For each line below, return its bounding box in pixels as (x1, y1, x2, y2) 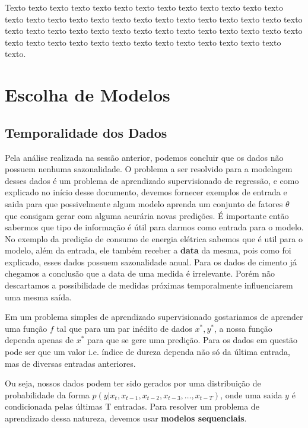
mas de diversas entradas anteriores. (5, 357, 136, 369)
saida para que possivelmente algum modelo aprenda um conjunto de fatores (5, 197, 283, 210)
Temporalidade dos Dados (5, 123, 167, 141)
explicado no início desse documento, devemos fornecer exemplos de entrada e (5, 186, 287, 198)
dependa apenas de (5, 334, 74, 346)
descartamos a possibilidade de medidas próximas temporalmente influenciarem (5, 279, 293, 291)
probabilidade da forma (5, 388, 90, 401)
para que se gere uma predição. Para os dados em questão (87, 334, 298, 346)
